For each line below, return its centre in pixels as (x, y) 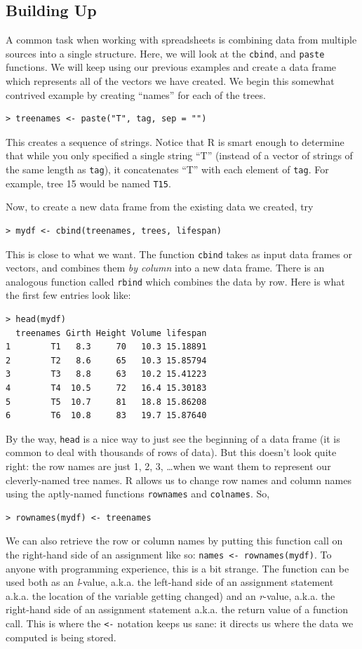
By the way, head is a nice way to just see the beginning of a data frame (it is (173, 438)
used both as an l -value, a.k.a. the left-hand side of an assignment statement (170, 582)
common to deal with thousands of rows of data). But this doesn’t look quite (171, 452)
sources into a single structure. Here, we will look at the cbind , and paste (165, 53)
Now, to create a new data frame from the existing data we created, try (160, 207)
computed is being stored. (61, 637)
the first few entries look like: (68, 295)
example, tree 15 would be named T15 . (88, 183)
